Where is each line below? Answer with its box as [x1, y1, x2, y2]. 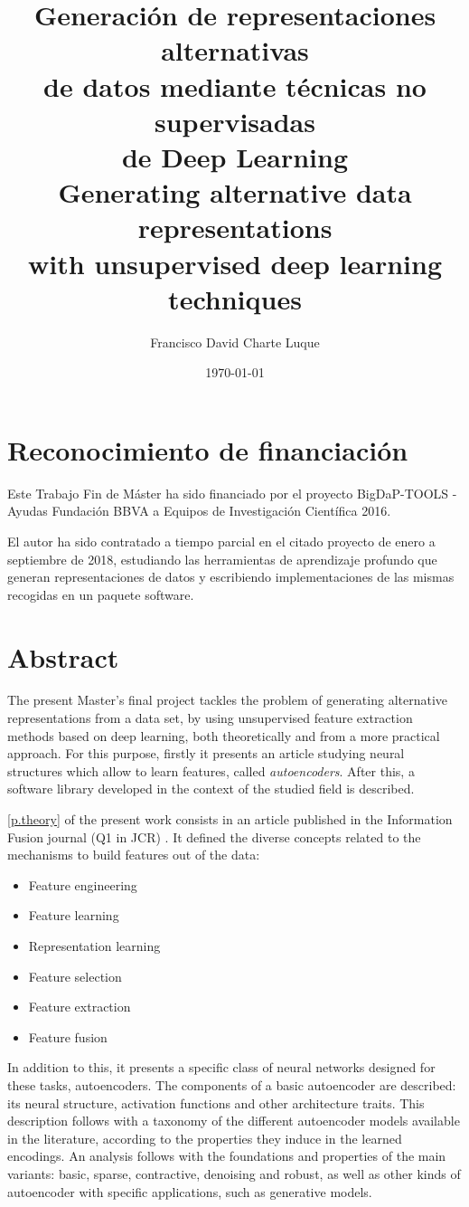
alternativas [161, 32, 309, 69]
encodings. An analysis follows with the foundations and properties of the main [7, 1146, 446, 1165]
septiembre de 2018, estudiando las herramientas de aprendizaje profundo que [7, 549, 437, 568]
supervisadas [155, 102, 315, 139]
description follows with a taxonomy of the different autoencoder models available [7, 1111, 460, 1130]
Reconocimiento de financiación [7, 431, 408, 468]
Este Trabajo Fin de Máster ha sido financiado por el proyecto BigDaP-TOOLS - [7, 483, 457, 502]
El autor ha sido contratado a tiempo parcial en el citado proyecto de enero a [7, 531, 436, 550]
